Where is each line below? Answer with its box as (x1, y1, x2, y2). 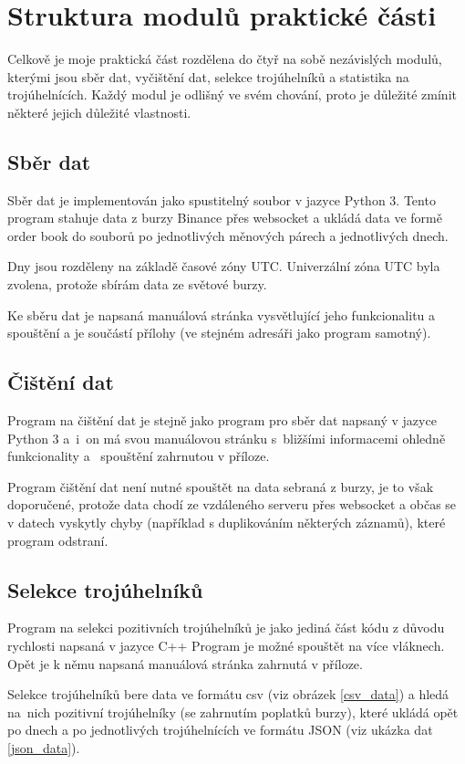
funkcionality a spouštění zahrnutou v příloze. (7, 446, 270, 466)
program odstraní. (7, 530, 108, 549)
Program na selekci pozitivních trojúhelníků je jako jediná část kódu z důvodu (7, 618, 445, 637)
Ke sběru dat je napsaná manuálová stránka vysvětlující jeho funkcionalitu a (7, 305, 436, 324)
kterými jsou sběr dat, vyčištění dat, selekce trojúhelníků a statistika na (7, 67, 409, 86)
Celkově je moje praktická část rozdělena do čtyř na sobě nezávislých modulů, (7, 49, 442, 68)
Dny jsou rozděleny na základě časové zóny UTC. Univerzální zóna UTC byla (7, 256, 440, 276)
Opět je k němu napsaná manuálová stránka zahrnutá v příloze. (7, 654, 363, 673)
